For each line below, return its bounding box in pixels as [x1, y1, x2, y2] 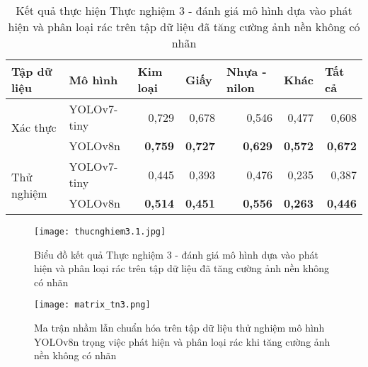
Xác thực [11, 119, 57, 135]
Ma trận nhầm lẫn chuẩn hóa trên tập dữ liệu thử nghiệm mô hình [34, 320, 325, 335]
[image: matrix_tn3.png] [34, 300, 151, 310]
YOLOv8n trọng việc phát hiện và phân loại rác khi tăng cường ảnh [34, 334, 330, 349]
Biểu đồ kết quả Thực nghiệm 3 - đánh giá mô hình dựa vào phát [34, 247, 318, 261]
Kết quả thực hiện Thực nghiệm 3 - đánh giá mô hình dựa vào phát [16, 2, 352, 18]
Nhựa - [226, 63, 267, 79]
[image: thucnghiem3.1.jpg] [34, 227, 166, 237]
